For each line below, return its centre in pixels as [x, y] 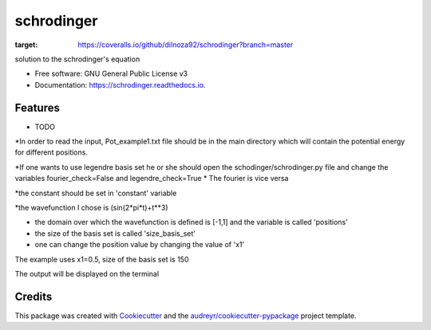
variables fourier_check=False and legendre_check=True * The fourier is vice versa [152, 179]
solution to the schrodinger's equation [77, 59]
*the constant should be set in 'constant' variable [96, 193]
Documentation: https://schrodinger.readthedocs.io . [120, 84]
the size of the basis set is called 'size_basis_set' [115, 233]
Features [37, 108]
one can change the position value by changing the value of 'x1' [140, 245]
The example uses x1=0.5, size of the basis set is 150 [102, 259]
